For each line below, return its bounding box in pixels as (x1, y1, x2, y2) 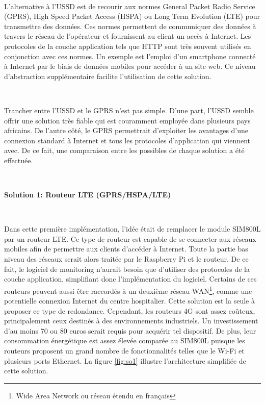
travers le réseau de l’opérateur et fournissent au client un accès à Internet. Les (4, 31, 251, 41)
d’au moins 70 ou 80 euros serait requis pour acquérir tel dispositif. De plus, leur (4, 325, 256, 336)
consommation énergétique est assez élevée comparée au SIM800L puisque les (4, 335, 245, 346)
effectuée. (4, 155, 33, 165)
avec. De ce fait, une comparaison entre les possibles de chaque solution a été (4, 145, 245, 156)
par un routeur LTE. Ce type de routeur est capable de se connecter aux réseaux (4, 233, 256, 244)
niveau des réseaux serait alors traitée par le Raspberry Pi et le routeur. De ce (4, 254, 249, 264)
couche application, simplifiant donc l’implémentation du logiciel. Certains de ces (4, 273, 257, 284)
